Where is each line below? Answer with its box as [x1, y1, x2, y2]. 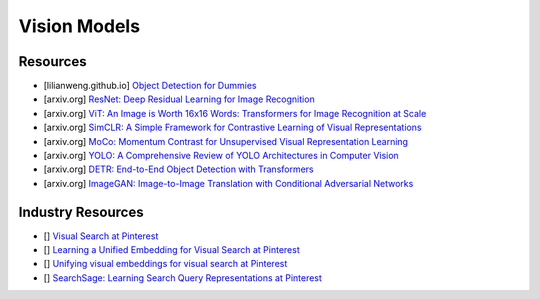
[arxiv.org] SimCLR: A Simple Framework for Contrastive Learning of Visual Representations [43, 121, 422, 134]
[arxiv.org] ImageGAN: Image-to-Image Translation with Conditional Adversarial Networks [43, 177, 414, 189]
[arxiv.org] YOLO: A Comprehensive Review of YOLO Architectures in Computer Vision [43, 150, 399, 162]
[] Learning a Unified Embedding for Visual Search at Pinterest [43, 244, 300, 256]
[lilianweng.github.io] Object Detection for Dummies [43, 80, 257, 92]
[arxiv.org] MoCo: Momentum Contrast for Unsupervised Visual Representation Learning [43, 135, 409, 147]
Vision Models [18, 15, 140, 37]
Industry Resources [18, 203, 144, 220]
